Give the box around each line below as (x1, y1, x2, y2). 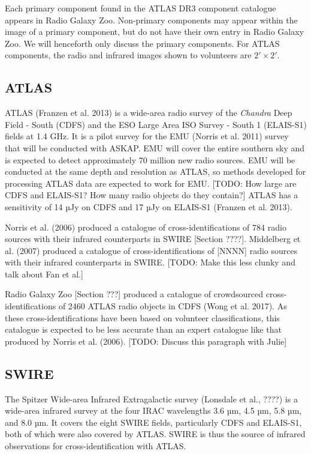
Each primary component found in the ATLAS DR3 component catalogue (5, 2, 276, 14)
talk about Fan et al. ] (5, 267, 83, 280)
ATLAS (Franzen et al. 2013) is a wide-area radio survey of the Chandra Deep (5, 106, 292, 119)
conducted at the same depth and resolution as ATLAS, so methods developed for (5, 165, 306, 178)
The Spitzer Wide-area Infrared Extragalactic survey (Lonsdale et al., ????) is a (5, 392, 298, 405)
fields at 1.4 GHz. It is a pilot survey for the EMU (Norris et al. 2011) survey (5, 130, 289, 142)
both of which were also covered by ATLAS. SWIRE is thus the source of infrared (5, 428, 306, 440)
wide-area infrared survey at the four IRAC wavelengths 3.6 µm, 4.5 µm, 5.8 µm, (5, 404, 302, 417)
